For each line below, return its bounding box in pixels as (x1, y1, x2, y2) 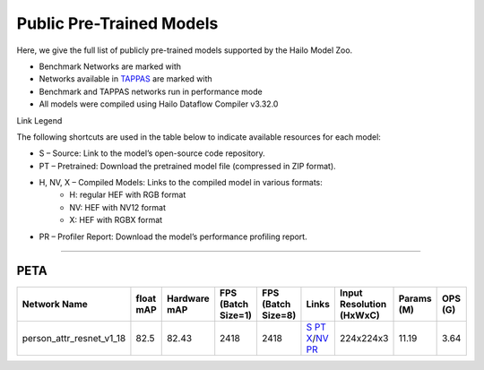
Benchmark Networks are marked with (39, 61, 182, 72)
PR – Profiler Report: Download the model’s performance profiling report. (39, 231, 308, 242)
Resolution (339, 297, 387, 310)
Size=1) (220, 309, 253, 322)
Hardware (166, 292, 210, 305)
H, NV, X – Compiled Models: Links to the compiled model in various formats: (39, 177, 323, 188)
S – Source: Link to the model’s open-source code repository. (39, 148, 265, 159)
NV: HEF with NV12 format (69, 202, 166, 212)
